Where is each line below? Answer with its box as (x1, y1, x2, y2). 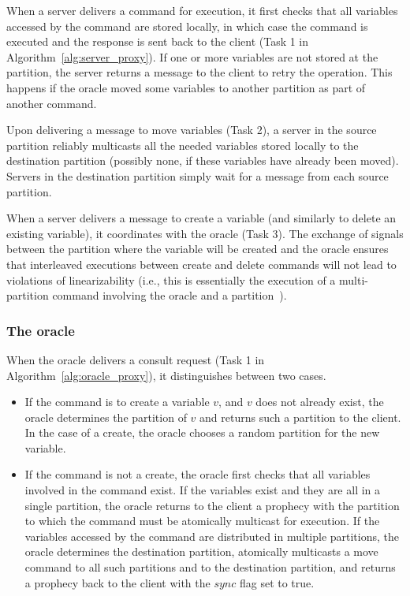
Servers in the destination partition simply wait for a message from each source (6, 167, 389, 184)
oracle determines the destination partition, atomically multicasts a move (24, 543, 378, 560)
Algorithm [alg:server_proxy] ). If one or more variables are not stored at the (6, 48, 378, 65)
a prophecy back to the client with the (24, 574, 211, 590)
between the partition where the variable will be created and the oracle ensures (6, 240, 389, 257)
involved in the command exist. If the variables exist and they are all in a (24, 482, 381, 498)
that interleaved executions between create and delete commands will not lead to (6, 255, 397, 272)
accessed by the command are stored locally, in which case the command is (6, 17, 368, 34)
